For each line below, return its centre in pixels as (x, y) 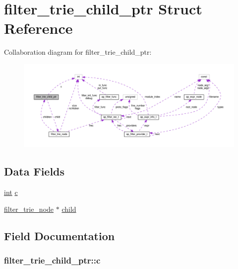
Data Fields (34, 171)
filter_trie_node (29, 209)
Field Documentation (59, 235)
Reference (38, 28)
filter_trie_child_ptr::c (52, 260)
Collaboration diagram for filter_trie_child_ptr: (78, 52)
